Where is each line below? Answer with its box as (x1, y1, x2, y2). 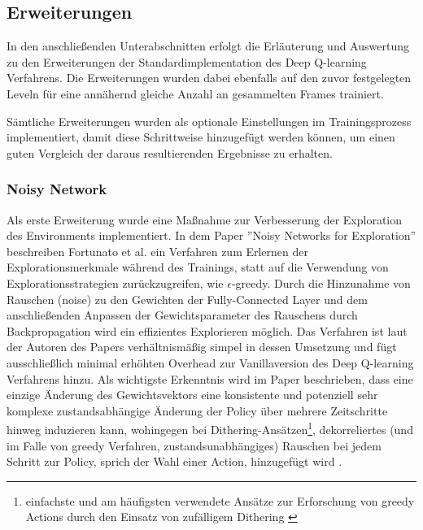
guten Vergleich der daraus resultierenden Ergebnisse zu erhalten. (7, 144, 333, 161)
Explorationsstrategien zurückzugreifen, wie (7, 274, 224, 291)
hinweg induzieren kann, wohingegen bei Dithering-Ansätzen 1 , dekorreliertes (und (7, 419, 413, 437)
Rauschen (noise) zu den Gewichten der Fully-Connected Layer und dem (7, 290, 368, 307)
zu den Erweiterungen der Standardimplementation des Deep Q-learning (7, 53, 367, 70)
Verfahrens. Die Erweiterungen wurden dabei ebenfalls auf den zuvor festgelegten (7, 69, 412, 86)
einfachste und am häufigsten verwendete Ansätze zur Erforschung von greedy (25, 492, 415, 509)
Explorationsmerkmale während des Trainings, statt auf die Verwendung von (7, 258, 389, 276)
